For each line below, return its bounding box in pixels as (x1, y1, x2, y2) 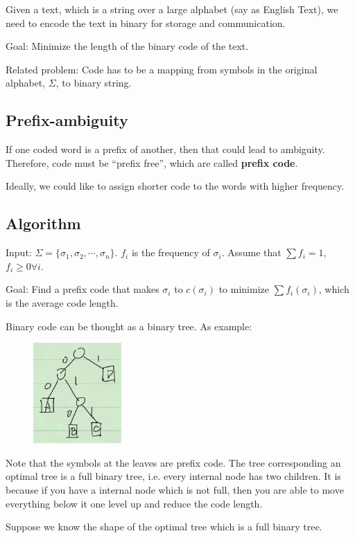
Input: (6, 245, 32, 260)
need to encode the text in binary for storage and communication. (6, 15, 286, 30)
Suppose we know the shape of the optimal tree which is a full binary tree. (6, 519, 322, 534)
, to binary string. (55, 75, 132, 90)
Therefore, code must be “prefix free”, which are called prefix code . (6, 155, 298, 170)
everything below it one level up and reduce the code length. (6, 496, 263, 510)
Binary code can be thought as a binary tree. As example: (6, 319, 252, 333)
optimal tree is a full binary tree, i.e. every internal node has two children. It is (6, 469, 341, 483)
